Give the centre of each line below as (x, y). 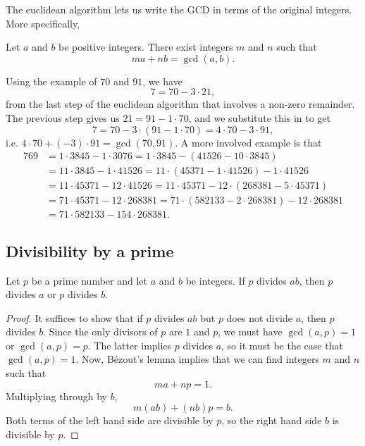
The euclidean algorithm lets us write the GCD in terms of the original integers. (179, 9)
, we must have (250, 332)
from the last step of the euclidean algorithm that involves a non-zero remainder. (180, 104)
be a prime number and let (89, 280)
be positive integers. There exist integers (146, 47)
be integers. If (215, 280)
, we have (162, 81)
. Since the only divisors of (100, 332)
